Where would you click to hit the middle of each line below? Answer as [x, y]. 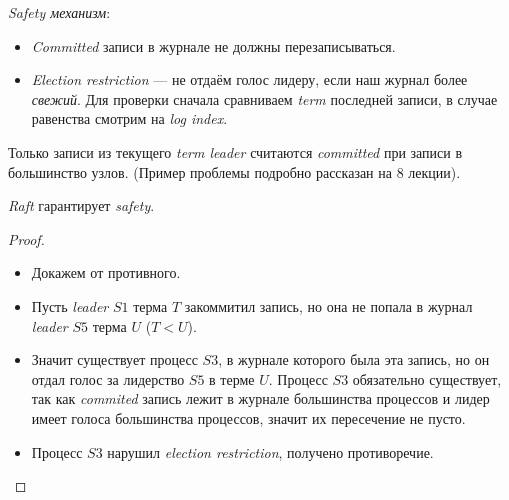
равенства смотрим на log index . [129, 118]
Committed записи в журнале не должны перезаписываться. [213, 45]
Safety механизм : [59, 12]
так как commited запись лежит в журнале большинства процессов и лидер [260, 398]
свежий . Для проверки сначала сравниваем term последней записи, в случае [264, 98]
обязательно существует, [427, 378]
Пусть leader [70, 305]
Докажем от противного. [106, 272]
